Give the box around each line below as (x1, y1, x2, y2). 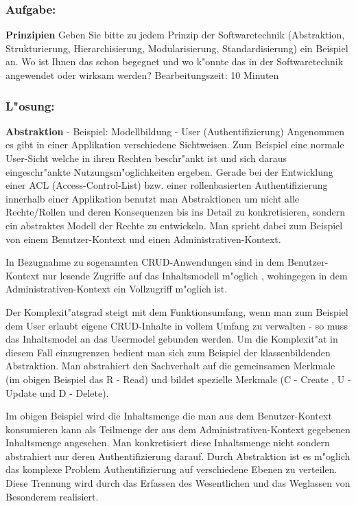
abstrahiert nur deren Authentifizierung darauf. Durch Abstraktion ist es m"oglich (5, 448, 351, 463)
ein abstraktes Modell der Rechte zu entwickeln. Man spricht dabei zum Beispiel (5, 218, 343, 232)
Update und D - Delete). (5, 385, 109, 400)
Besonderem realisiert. (5, 489, 99, 503)
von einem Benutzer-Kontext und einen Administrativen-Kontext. (5, 231, 281, 246)
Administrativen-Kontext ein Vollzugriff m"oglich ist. (5, 281, 228, 296)
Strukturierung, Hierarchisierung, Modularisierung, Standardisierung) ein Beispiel (5, 41, 348, 55)
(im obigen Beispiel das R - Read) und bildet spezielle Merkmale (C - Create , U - (5, 371, 351, 386)
